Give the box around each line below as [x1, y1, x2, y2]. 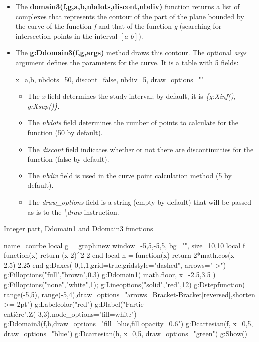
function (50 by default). [27, 127, 103, 137]
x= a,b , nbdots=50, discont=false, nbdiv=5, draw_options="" [15, 74, 204, 84]
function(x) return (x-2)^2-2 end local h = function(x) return [4, 250, 191, 260]
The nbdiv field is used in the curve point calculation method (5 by [27, 170, 232, 180]
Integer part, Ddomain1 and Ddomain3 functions [4, 223, 153, 234]
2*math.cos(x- [193, 250, 237, 260]
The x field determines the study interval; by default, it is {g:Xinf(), [27, 91, 236, 101]
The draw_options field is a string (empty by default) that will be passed [27, 196, 251, 207]
